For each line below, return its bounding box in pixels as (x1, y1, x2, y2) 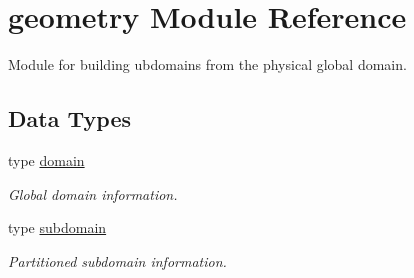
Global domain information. (8, 183, 178, 204)
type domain (8, 149, 85, 170)
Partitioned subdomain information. (8, 250, 227, 271)
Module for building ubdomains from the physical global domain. (8, 54, 407, 75)
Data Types (8, 103, 131, 134)
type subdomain (8, 217, 107, 238)
